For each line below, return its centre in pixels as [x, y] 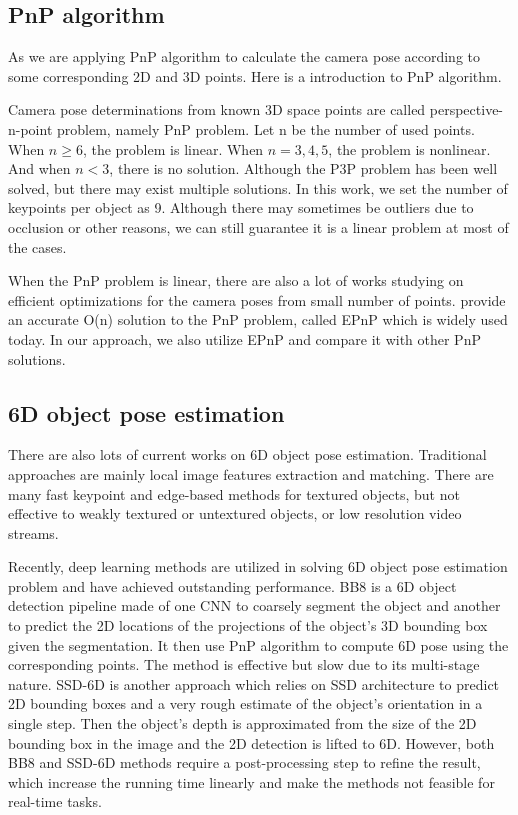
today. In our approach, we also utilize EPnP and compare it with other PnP [244, 338]
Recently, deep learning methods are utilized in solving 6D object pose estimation [258, 566]
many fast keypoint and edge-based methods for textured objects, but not [234, 493]
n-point [30, 128]
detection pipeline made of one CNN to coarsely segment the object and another [254, 605]
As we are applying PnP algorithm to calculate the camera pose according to [244, 56]
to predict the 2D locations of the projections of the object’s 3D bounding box [248, 625]
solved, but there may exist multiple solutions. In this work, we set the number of [258, 187]
